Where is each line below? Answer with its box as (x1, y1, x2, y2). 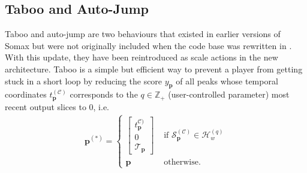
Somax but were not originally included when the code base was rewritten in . (5, 39, 292, 51)
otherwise (164, 157, 198, 166)
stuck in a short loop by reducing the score (5, 74, 162, 87)
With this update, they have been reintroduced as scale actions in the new (5, 51, 278, 63)
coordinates (5, 88, 47, 101)
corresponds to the (70, 88, 138, 101)
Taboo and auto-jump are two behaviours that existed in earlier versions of (5, 28, 281, 40)
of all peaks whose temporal (176, 74, 278, 87)
